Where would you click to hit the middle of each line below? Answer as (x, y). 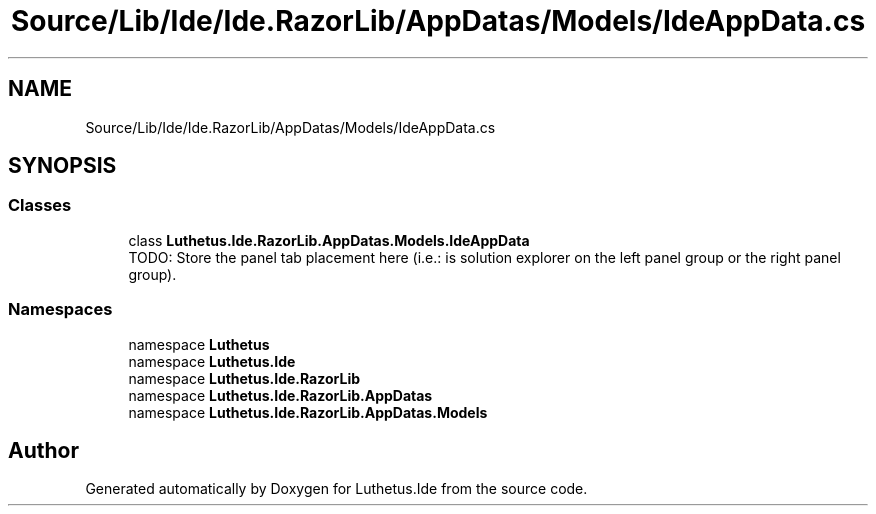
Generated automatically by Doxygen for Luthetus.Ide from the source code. (336, 489)
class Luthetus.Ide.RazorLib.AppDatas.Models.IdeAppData (329, 240)
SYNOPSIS (62, 166)
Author (43, 450)
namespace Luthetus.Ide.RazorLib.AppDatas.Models (308, 412)
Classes (40, 205)
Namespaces (60, 309)
